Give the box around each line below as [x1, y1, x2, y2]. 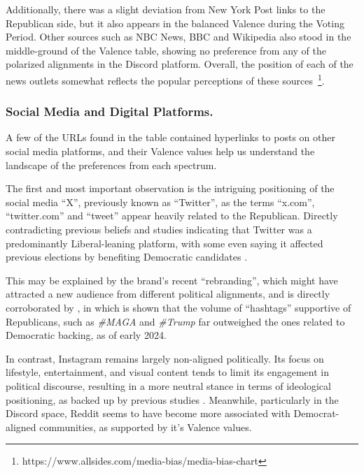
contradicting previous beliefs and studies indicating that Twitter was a [6, 222, 312, 236]
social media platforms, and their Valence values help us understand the [6, 144, 315, 159]
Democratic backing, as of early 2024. [6, 328, 167, 342]
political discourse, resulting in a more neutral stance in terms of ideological [6, 378, 331, 393]
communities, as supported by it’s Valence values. [39, 419, 252, 434]
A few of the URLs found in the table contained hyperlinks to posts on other [6, 130, 335, 145]
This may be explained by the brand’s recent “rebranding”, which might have [6, 272, 338, 287]
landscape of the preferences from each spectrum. [6, 157, 217, 172]
